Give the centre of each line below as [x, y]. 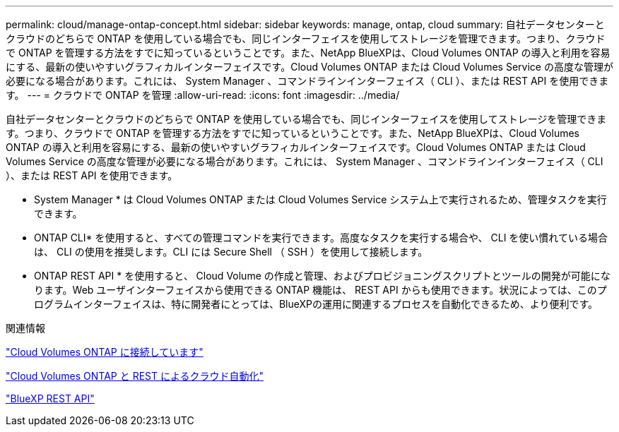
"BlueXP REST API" [50, 398]
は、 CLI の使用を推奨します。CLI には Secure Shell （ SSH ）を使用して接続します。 [231, 252]
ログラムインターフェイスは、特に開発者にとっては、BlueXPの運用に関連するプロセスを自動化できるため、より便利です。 [316, 304]
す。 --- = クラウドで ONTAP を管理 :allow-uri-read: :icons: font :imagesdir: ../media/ [203, 95]
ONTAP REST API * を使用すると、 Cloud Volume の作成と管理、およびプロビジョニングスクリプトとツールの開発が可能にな [322, 276]
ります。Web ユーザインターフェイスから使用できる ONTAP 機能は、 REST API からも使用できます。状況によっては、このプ [320, 290]
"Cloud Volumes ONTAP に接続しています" [105, 352]
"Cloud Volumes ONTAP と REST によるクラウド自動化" [135, 376]
